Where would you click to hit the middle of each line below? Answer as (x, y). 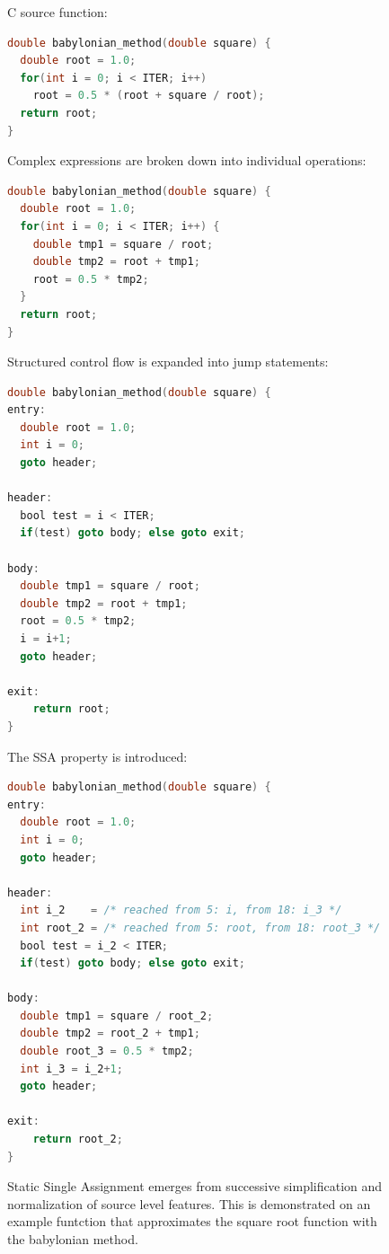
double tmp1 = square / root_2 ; (117, 1016)
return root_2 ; (78, 1139)
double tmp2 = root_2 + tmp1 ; (110, 1033)
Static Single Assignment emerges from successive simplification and (195, 1186)
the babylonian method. (73, 1239)
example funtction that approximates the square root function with (192, 1221)
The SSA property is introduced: (97, 756)
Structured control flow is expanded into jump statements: (168, 362)
